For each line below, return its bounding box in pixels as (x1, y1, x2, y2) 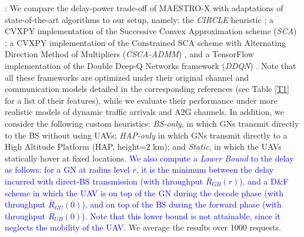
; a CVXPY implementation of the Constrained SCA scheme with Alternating (5, 36, 286, 48)
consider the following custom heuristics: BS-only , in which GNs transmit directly (5, 117, 299, 129)
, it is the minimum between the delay (136, 163, 274, 176)
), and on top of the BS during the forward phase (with (82, 198, 282, 210)
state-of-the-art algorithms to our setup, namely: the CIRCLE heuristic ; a (5, 13, 273, 25)
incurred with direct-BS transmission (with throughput (5, 175, 203, 187)
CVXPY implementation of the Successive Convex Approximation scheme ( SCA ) (5, 25, 297, 37)
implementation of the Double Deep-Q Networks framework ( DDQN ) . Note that (5, 59, 296, 71)
